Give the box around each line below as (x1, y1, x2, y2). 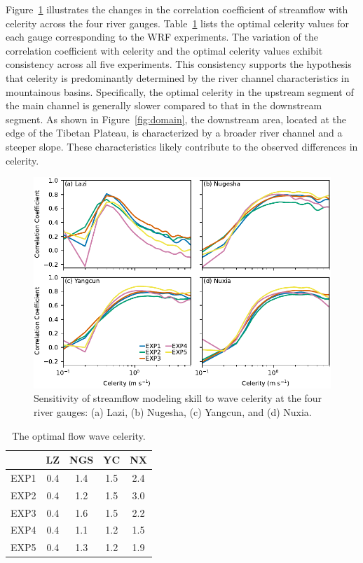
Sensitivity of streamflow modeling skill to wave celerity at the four (34, 391, 322, 405)
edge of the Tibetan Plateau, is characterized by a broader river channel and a (6, 125, 343, 140)
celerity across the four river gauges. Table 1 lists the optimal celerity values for (6, 15, 349, 30)
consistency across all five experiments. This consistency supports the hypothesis (6, 57, 352, 71)
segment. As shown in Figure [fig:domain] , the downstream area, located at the (6, 111, 346, 126)
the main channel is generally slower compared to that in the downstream (6, 98, 322, 113)
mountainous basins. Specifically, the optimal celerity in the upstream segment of (6, 84, 354, 99)
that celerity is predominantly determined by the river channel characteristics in (6, 70, 350, 85)
